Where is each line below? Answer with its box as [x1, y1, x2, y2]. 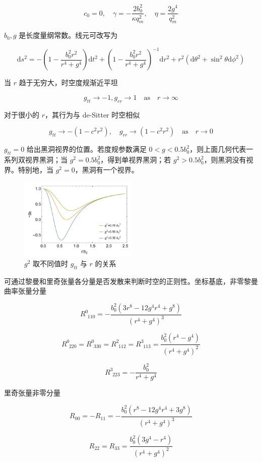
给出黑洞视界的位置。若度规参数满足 [26, 144, 147, 154]
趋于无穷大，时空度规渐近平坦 [19, 77, 118, 88]
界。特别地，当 [4, 164, 53, 175]
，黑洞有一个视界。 [75, 164, 139, 175]
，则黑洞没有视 [204, 154, 253, 165]
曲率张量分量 [4, 285, 46, 296]
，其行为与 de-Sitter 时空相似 [45, 109, 140, 120]
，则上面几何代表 [189, 144, 246, 154]
